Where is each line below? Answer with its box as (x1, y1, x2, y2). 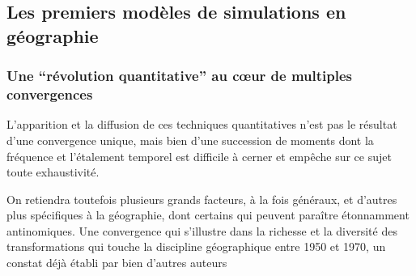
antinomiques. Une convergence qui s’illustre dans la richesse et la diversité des (6, 222, 397, 239)
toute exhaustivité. (6, 163, 100, 180)
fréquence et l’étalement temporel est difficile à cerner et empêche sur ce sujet (6, 147, 392, 164)
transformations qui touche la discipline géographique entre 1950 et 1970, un (6, 238, 386, 255)
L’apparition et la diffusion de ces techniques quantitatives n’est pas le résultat (6, 116, 397, 133)
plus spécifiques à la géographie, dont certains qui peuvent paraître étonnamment (6, 206, 410, 223)
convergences (6, 84, 93, 104)
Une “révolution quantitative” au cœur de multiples (6, 66, 353, 86)
